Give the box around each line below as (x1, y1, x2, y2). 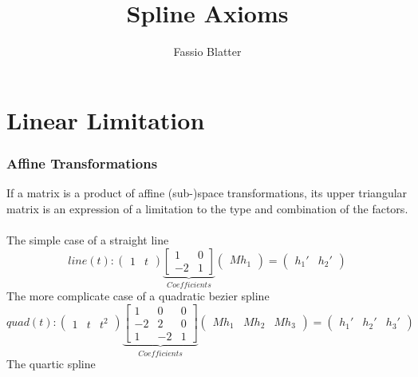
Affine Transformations (6, 153, 158, 173)
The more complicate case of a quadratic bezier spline (6, 287, 270, 304)
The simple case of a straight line (6, 231, 169, 248)
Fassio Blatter (173, 43, 242, 60)
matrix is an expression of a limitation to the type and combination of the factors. (6, 200, 408, 216)
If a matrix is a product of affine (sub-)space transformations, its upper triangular (6, 185, 408, 201)
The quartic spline (6, 355, 96, 372)
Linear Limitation (6, 103, 205, 136)
